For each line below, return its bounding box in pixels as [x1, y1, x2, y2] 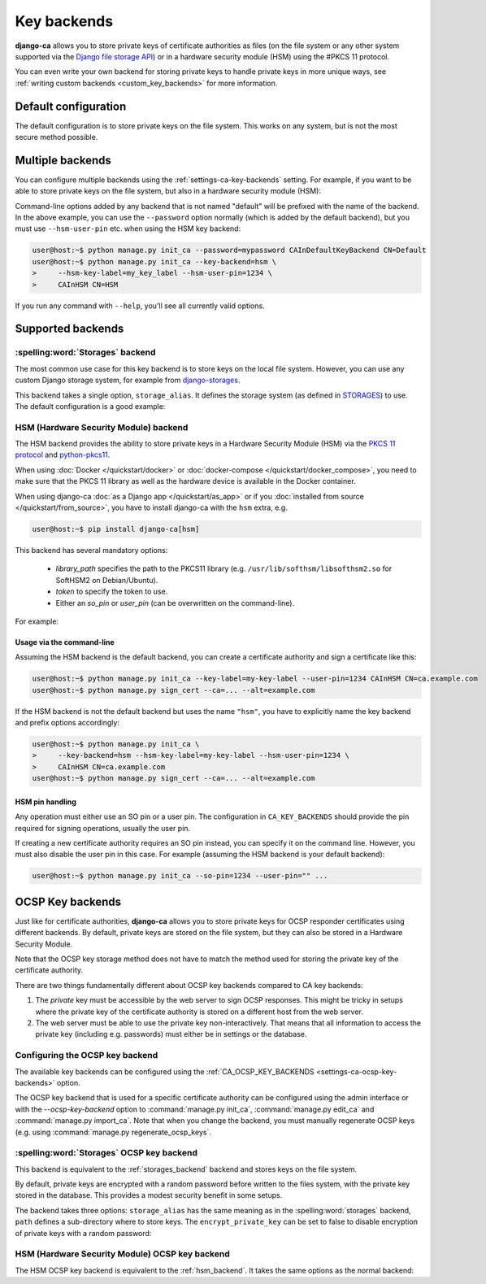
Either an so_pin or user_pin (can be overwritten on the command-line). [55, 598, 295, 607]
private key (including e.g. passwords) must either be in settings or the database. [35, 1029, 308, 1039]
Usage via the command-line [15, 637, 115, 646]
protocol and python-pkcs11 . [15, 450, 111, 459]
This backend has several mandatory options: [15, 546, 168, 555]
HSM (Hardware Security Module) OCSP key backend [15, 1248, 231, 1260]
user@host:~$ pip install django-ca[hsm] [32, 524, 200, 534]
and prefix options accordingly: [15, 718, 119, 728]
